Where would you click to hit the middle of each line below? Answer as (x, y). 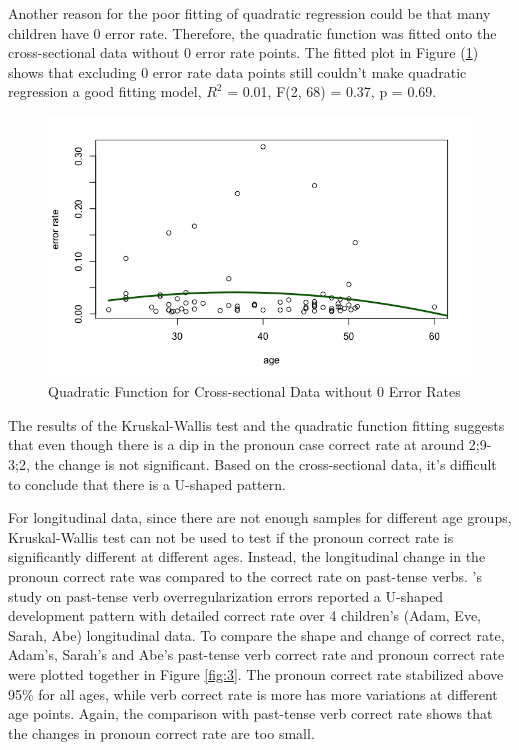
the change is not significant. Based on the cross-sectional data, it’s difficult (265, 464)
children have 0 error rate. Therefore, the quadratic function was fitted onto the (252, 32)
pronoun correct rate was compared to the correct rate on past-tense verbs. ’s (245, 575)
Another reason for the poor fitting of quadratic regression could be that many (249, 13)
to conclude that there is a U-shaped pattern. (147, 483)
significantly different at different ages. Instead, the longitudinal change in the (247, 556)
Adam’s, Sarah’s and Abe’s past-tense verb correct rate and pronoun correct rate (256, 654)
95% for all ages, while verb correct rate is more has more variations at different (253, 693)
